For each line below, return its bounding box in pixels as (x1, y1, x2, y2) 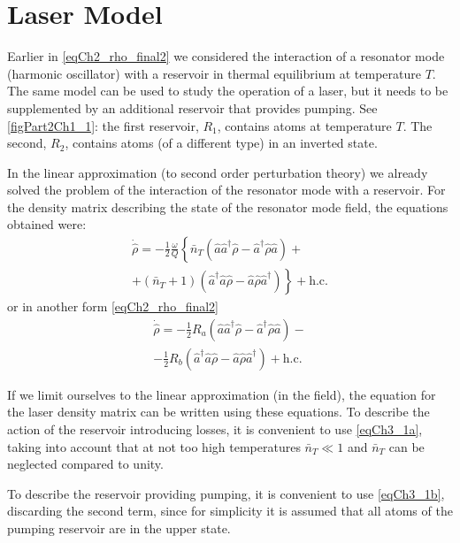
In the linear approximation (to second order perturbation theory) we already (7, 163, 428, 181)
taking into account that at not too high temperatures (7, 437, 301, 455)
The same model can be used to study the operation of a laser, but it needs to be (7, 81, 448, 100)
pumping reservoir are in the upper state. (7, 518, 231, 537)
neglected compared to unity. (7, 455, 164, 473)
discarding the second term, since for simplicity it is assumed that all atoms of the (7, 501, 453, 520)
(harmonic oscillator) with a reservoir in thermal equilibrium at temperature (7, 64, 421, 82)
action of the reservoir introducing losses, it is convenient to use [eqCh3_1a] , (7, 419, 423, 438)
